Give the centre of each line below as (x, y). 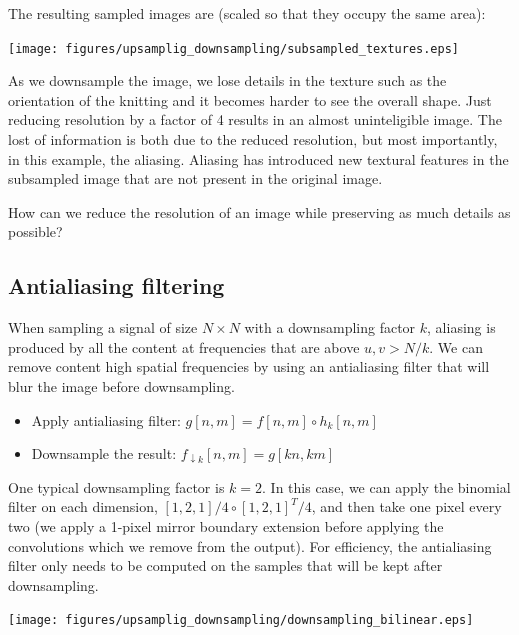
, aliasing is (461, 327)
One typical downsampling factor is (116, 486)
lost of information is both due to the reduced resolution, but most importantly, (253, 139)
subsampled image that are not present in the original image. (195, 178)
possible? (35, 231)
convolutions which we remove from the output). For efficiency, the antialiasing (250, 545)
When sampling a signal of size (103, 327)
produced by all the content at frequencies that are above (184, 346)
